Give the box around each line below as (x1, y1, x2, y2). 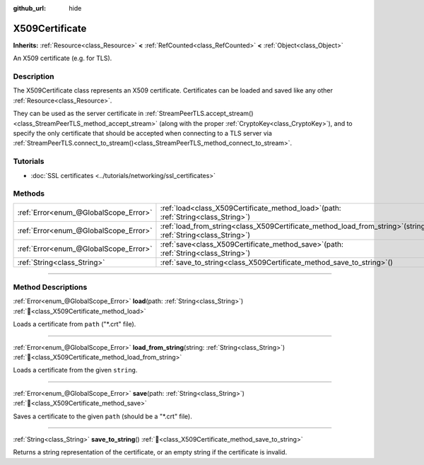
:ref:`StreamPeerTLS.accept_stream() (145, 110, 254, 118)
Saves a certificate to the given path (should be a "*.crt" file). (13, 412, 192, 420)
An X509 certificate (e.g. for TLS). (13, 54, 112, 63)
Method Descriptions (13, 283, 88, 293)
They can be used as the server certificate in (13, 110, 144, 118)
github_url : (13, 4, 46, 12)
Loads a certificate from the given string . (13, 366, 138, 375)
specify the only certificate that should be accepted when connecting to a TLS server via (13, 129, 272, 137)
